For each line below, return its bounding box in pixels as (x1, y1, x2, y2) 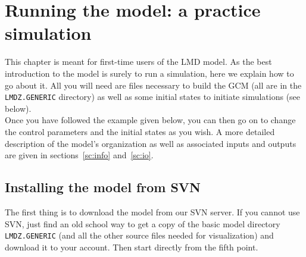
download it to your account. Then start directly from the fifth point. (5, 240, 258, 253)
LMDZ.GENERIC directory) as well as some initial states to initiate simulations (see (5, 90, 301, 103)
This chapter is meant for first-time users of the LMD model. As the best (5, 55, 272, 68)
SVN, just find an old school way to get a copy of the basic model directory (5, 217, 280, 230)
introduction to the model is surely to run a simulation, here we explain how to (5, 67, 294, 79)
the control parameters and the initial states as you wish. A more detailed (5, 125, 275, 137)
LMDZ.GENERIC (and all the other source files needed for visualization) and (5, 229, 274, 242)
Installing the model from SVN (5, 178, 201, 196)
